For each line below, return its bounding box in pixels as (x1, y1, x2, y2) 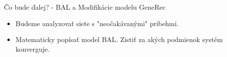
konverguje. (15, 43, 50, 54)
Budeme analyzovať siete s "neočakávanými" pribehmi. (15, 18, 179, 28)
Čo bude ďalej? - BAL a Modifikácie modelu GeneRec (4, 2, 166, 12)
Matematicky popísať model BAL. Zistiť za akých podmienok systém (15, 34, 223, 44)
